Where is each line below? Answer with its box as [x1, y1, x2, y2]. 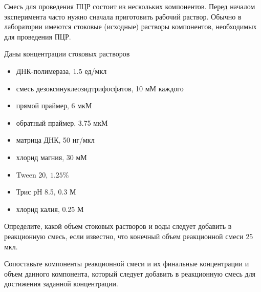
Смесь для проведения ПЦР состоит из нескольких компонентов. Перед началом [4, 1, 255, 11]
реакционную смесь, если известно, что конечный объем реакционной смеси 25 [4, 230, 253, 241]
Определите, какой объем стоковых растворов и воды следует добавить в [4, 221, 232, 231]
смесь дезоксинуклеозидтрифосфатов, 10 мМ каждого [16, 83, 184, 93]
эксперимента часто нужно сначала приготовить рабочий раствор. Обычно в [4, 11, 242, 22]
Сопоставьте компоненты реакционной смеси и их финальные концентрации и [4, 258, 249, 269]
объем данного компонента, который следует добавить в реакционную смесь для [4, 268, 256, 279]
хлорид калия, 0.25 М [16, 203, 84, 214]
